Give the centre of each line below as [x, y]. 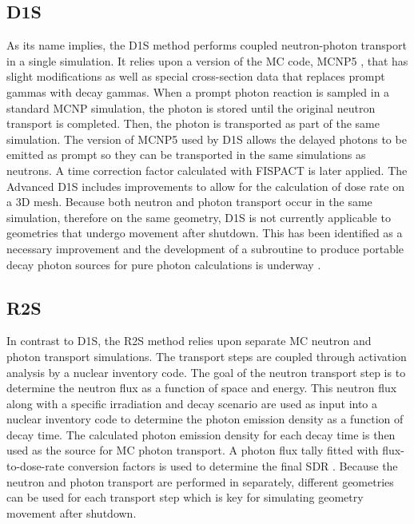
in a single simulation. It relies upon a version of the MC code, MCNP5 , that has [207, 60]
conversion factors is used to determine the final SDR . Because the [233, 466]
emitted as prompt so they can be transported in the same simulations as [186, 155]
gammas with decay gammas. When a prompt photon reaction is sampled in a [198, 91]
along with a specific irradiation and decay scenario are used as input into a [192, 403]
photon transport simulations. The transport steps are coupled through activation [207, 356]
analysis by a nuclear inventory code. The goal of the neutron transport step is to [206, 372]
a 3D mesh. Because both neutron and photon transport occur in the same [189, 202]
